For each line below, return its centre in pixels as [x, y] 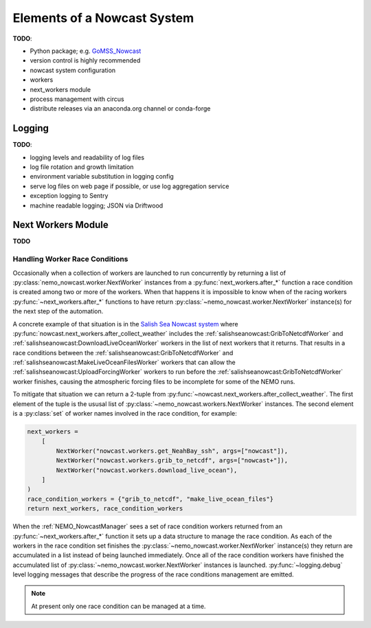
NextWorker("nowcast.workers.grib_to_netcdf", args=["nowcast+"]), [172, 461]
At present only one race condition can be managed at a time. [119, 606]
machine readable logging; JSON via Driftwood [97, 205]
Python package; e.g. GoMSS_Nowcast [86, 51]
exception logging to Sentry [69, 196]
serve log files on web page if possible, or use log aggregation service [130, 186]
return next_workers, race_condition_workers [105, 509]
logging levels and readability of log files [87, 157]
